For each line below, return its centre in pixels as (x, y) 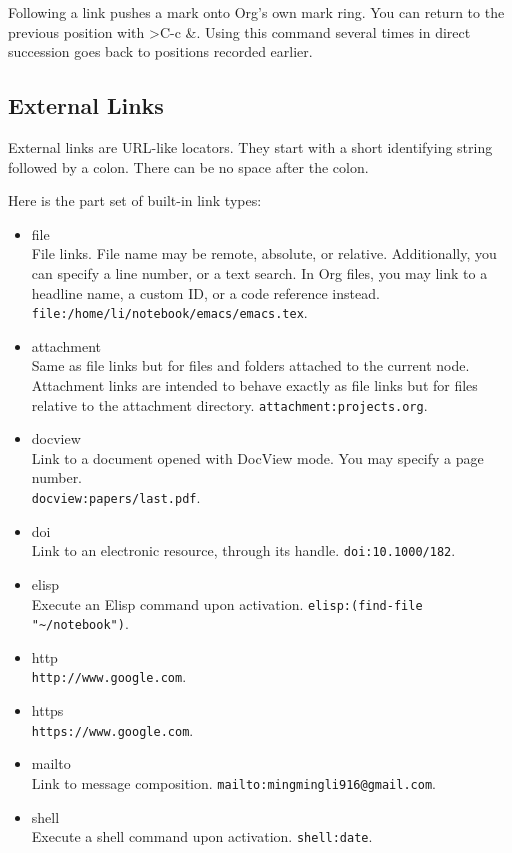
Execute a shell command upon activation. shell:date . (202, 836)
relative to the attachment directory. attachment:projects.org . (229, 404)
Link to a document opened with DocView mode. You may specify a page (257, 457)
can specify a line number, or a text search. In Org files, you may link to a (259, 272)
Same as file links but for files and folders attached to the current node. (250, 365)
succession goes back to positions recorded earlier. (160, 51)
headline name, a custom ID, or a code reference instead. (205, 292)
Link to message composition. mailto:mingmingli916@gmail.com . (233, 782)
